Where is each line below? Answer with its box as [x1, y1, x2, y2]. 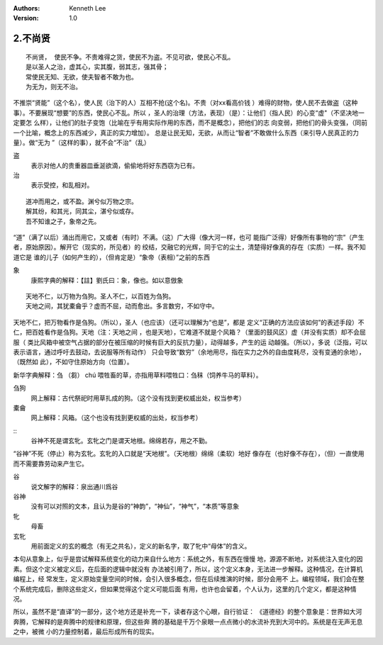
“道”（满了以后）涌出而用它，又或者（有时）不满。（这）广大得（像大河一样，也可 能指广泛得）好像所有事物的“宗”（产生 [13, 233, 365, 242]
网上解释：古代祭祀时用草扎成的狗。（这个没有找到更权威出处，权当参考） [30, 393, 245, 402]
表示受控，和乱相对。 [30, 181, 94, 189]
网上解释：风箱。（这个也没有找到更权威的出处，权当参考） [30, 413, 202, 422]
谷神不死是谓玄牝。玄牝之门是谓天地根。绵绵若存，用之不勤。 [30, 437, 211, 445]
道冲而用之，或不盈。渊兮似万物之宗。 [26, 197, 138, 206]
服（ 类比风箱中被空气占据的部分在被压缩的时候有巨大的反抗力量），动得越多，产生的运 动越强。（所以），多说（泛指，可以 [13, 337, 368, 347]
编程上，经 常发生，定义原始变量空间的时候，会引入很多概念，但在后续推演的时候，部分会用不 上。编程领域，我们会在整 [13, 575, 365, 583]
